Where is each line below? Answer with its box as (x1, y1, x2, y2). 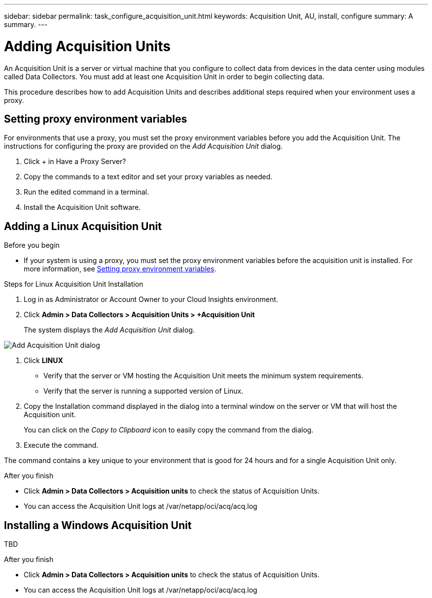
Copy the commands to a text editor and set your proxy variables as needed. (24, 172, 273, 181)
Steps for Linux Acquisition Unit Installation (4, 280, 144, 289)
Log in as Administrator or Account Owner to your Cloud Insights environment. (24, 295, 278, 304)
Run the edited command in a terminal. (24, 188, 149, 197)
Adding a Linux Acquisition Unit (4, 220, 162, 233)
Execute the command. (24, 441, 99, 450)
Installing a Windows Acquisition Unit (4, 519, 192, 532)
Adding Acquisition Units (4, 37, 171, 55)
